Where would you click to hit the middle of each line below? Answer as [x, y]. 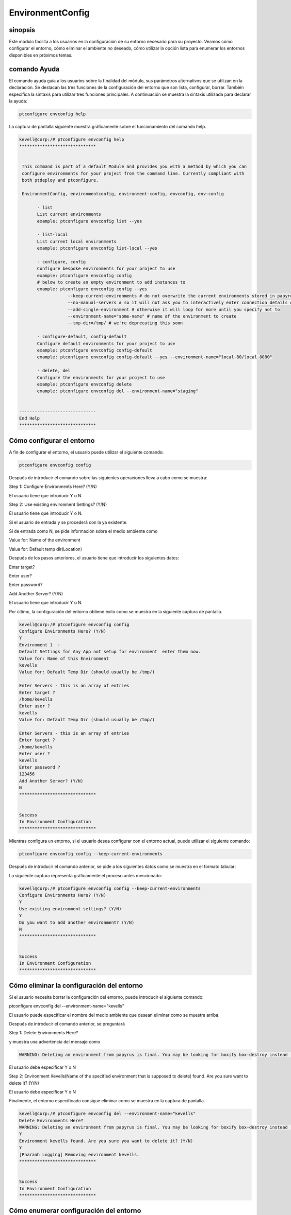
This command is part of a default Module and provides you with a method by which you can [134, 167]
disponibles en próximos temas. [41, 55]
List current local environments [77, 241]
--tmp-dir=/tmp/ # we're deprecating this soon [125, 323]
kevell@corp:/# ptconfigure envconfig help [72, 139]
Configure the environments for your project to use [101, 377]
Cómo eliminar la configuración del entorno [76, 985]
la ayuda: [18, 101]
